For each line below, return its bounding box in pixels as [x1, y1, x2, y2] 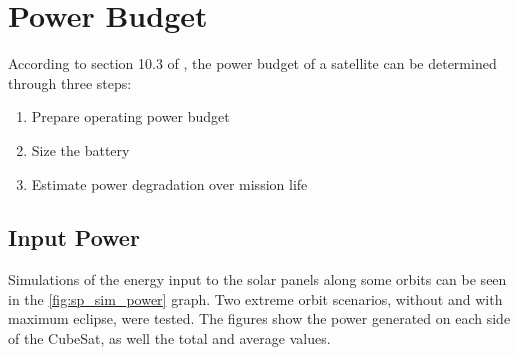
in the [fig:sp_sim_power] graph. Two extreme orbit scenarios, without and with [8, 288, 503, 309]
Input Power [8, 222, 140, 253]
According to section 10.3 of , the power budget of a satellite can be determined [8, 53, 497, 74]
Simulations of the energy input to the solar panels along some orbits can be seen [8, 269, 507, 290]
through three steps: [8, 72, 132, 93]
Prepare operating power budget [31, 106, 230, 127]
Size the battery [31, 139, 130, 160]
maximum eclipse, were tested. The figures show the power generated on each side [8, 308, 511, 329]
